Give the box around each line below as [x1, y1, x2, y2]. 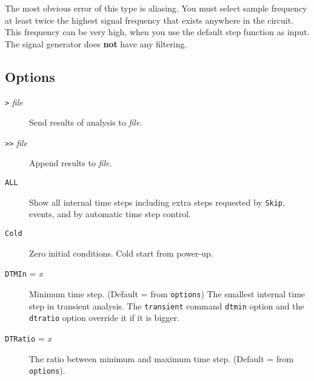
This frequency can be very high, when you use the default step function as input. [5, 25, 310, 38]
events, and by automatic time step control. [29, 207, 191, 220]
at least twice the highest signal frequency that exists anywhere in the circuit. [5, 13, 294, 26]
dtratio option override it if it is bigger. [29, 311, 179, 324]
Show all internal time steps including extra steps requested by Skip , [29, 195, 285, 208]
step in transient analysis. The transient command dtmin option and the [29, 299, 304, 312]
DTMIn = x [5, 267, 43, 280]
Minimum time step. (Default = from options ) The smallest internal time [29, 287, 306, 300]
